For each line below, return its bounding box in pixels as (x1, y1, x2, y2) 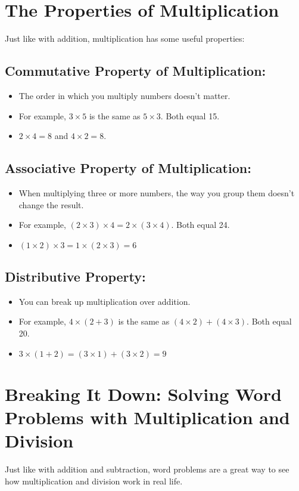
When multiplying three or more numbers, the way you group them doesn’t (18, 186, 295, 199)
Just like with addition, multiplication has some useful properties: (5, 32, 245, 45)
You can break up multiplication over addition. (18, 295, 191, 307)
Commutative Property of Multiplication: (5, 61, 266, 80)
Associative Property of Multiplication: (5, 159, 251, 177)
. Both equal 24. (171, 218, 230, 231)
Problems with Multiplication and (5, 405, 290, 430)
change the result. (18, 198, 84, 211)
